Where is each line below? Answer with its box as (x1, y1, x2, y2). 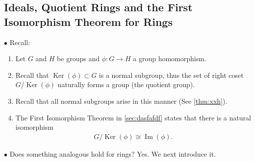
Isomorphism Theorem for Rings (4, 14, 173, 29)
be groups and (57, 53, 100, 64)
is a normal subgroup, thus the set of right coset (99, 69, 244, 80)
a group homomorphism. (133, 53, 206, 64)
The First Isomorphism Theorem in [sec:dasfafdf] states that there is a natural (15, 112, 251, 122)
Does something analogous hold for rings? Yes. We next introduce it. (9, 148, 216, 159)
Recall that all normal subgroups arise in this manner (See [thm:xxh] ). (15, 95, 228, 106)
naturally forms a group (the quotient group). (57, 79, 195, 90)
